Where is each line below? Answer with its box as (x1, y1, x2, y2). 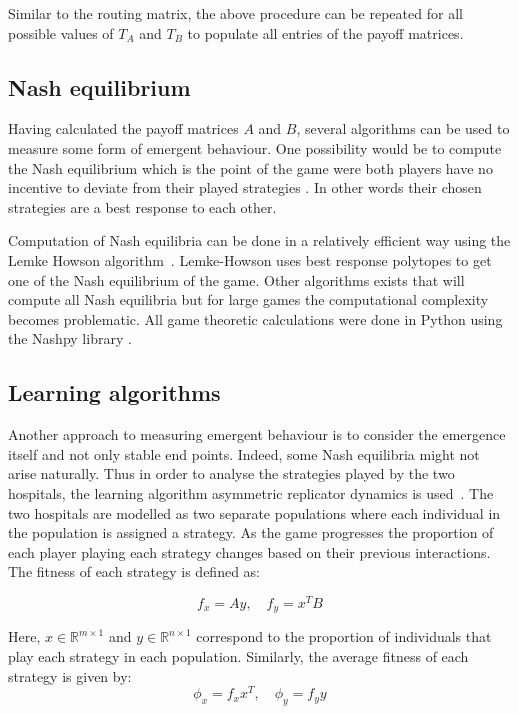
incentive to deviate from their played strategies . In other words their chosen (8, 177, 482, 198)
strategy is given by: (8, 665, 132, 686)
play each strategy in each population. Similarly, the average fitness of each (8, 646, 469, 666)
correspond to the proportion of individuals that (196, 626, 492, 647)
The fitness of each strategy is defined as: (8, 561, 260, 582)
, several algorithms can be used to (296, 118, 510, 139)
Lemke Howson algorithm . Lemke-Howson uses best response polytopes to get (8, 249, 492, 270)
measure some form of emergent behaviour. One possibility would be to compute (8, 137, 502, 158)
